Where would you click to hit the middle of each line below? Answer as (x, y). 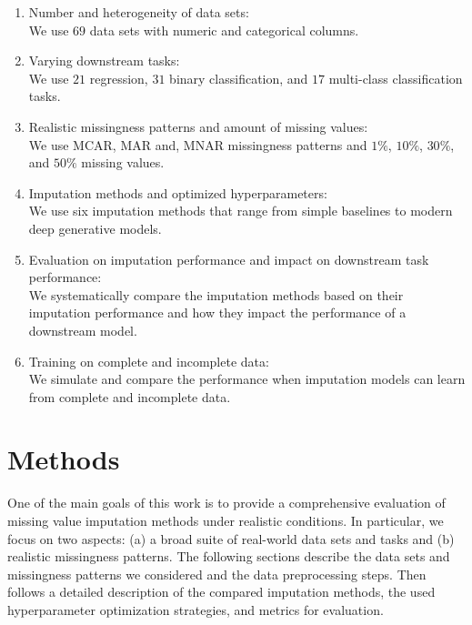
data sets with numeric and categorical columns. (224, 30)
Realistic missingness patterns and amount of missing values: (198, 126)
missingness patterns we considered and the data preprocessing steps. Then (217, 574)
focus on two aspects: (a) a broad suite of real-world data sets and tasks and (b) (231, 538)
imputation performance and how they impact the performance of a (217, 312)
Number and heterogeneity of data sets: (139, 12)
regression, (119, 78)
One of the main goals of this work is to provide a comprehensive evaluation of (226, 503)
